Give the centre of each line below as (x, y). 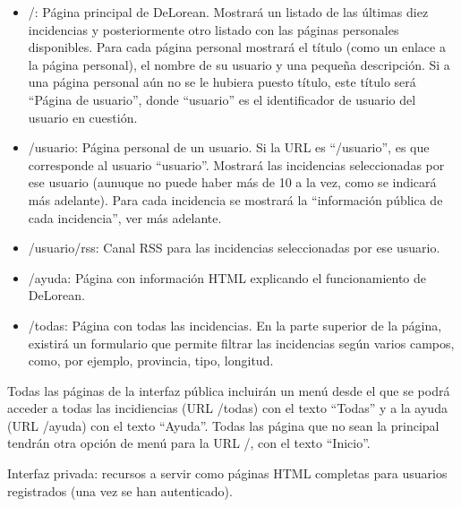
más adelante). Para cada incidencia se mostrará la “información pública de (235, 199)
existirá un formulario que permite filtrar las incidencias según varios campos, (241, 343)
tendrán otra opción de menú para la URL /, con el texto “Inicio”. (189, 443)
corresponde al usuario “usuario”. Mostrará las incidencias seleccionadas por (236, 164)
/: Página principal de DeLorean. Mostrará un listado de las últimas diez (228, 12)
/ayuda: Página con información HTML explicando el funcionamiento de (227, 277)
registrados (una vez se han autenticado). (120, 490)
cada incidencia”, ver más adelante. (125, 217)
